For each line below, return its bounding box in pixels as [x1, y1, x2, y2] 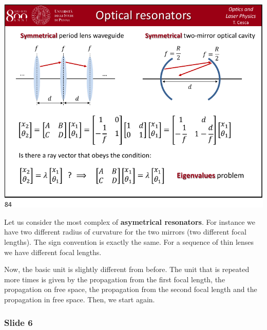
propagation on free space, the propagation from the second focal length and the [4, 284, 257, 295]
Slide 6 [4, 316, 33, 328]
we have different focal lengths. [4, 246, 102, 257]
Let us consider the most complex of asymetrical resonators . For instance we [4, 216, 256, 227]
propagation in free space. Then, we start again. [4, 294, 155, 304]
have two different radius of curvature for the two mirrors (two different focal [4, 226, 246, 237]
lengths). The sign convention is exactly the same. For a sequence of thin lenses [4, 237, 254, 247]
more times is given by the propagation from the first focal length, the [4, 274, 225, 284]
